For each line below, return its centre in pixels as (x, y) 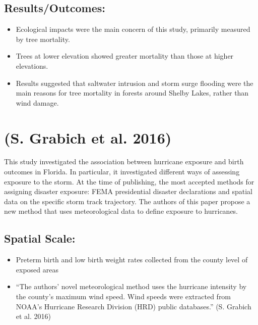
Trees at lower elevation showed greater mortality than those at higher (125, 56)
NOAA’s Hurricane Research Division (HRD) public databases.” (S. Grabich (134, 306)
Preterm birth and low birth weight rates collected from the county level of (132, 260)
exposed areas (37, 269)
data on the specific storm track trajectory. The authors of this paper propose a (127, 201)
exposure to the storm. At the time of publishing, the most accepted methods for (129, 181)
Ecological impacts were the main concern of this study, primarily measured (133, 29)
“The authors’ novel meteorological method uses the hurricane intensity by (131, 286)
